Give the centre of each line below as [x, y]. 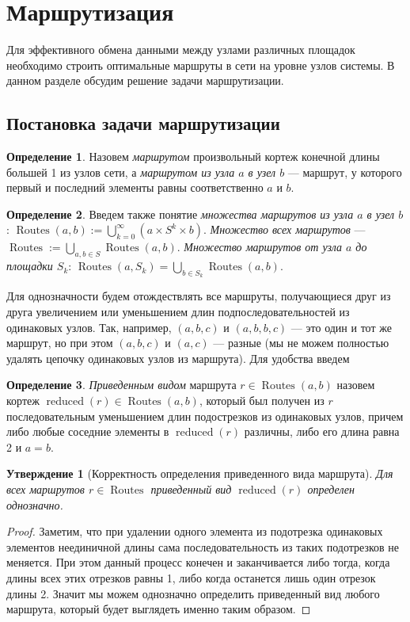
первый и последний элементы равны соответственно [135, 187]
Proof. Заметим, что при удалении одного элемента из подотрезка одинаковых [195, 531]
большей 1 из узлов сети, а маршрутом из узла [121, 172]
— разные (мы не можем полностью [301, 343]
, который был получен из [262, 401]
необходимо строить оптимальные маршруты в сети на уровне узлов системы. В [201, 65]
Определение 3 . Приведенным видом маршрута [121, 385]
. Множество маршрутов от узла [259, 247]
